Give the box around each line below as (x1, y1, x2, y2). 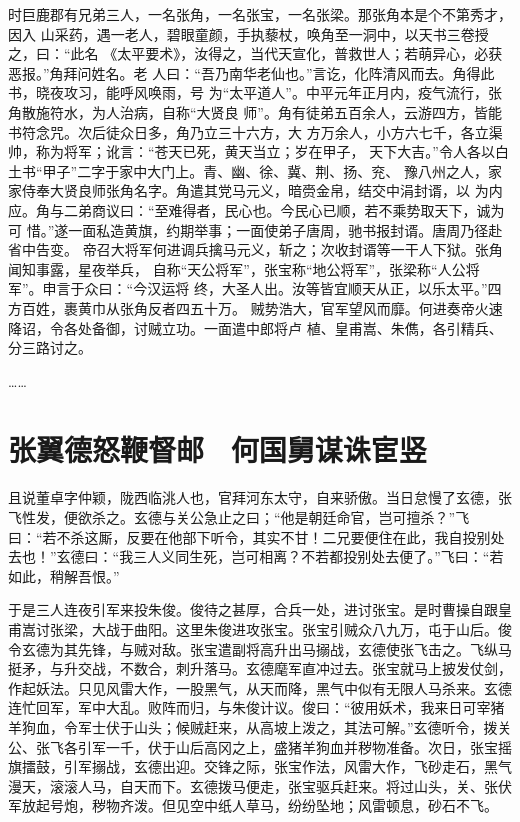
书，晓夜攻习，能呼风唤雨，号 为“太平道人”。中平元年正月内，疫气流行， (8, 82, 488, 103)
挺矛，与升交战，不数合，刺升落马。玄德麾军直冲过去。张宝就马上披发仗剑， (8, 658, 512, 679)
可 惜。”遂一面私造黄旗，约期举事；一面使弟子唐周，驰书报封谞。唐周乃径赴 (8, 219, 503, 240)
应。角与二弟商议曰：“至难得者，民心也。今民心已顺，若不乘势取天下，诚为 (8, 199, 505, 220)
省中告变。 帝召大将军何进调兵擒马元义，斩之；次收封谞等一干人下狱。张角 (8, 239, 503, 260)
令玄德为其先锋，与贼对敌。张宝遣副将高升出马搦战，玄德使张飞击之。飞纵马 (8, 638, 512, 659)
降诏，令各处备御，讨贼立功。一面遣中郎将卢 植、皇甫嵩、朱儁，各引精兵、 (8, 317, 503, 338)
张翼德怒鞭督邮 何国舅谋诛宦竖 (8, 429, 427, 470)
